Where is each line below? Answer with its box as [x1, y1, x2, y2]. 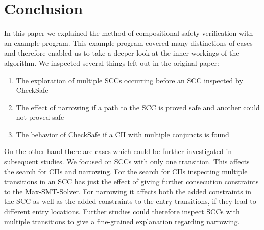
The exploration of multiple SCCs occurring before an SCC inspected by [16, 74, 243, 85]
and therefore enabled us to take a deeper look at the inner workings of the [4, 47, 239, 58]
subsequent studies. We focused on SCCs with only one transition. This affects [4, 156, 250, 167]
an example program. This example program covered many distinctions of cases [4, 37, 253, 48]
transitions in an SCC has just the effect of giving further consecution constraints [4, 176, 259, 187]
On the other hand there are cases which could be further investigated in [4, 146, 232, 157]
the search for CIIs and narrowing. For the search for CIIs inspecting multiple [4, 166, 248, 176]
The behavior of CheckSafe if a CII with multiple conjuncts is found [16, 129, 229, 139]
